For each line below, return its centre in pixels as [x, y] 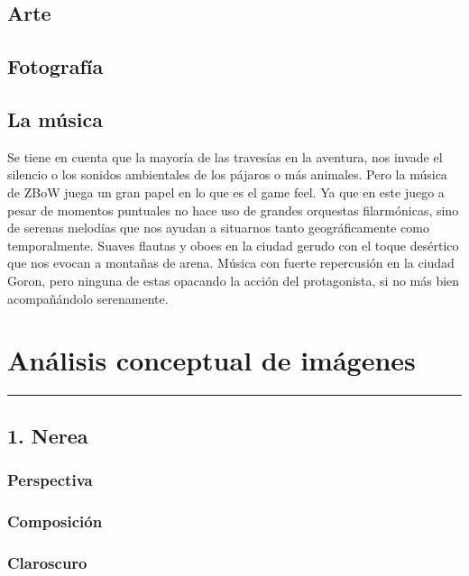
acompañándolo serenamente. [88, 298]
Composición [55, 521]
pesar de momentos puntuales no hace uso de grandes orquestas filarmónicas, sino [233, 210]
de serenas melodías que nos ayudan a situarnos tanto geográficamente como [218, 228]
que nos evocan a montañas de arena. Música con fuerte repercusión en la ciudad [231, 263]
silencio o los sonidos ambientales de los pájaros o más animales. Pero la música [227, 174]
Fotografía [55, 66]
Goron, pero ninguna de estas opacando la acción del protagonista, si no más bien [234, 280]
